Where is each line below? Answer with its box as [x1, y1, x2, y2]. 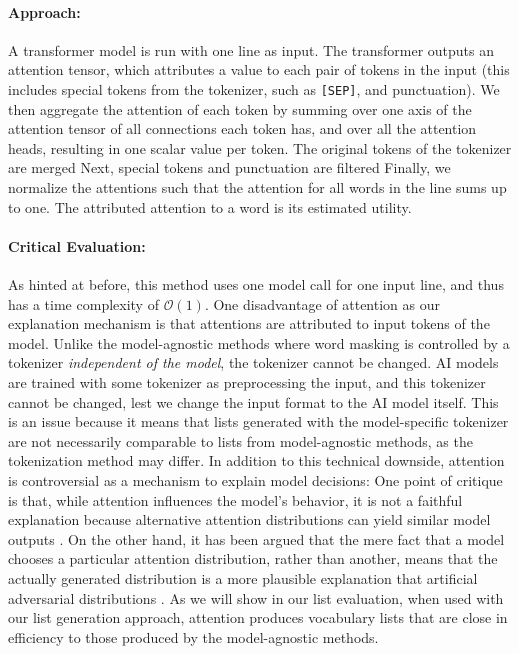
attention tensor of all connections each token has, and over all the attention [8, 118, 477, 139]
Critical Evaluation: [8, 235, 146, 256]
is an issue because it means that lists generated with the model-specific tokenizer [8, 411, 509, 432]
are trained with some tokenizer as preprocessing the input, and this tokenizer [8, 371, 486, 392]
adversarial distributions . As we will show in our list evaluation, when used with [8, 587, 504, 608]
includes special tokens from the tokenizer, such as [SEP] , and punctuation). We [8, 78, 500, 99]
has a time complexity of [8, 293, 159, 314]
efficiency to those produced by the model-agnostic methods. [8, 626, 379, 647]
